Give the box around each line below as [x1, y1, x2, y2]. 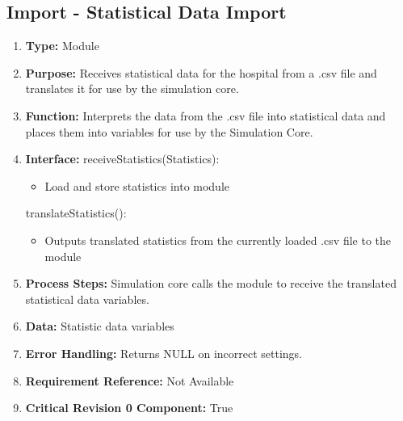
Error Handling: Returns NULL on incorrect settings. [25, 344, 303, 361]
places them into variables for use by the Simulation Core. [25, 123, 313, 140]
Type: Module [25, 37, 99, 54]
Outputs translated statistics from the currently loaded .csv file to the [44, 231, 391, 248]
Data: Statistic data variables [25, 318, 174, 335]
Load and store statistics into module [44, 177, 230, 194]
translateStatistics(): [25, 204, 127, 221]
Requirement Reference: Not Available [25, 372, 234, 389]
